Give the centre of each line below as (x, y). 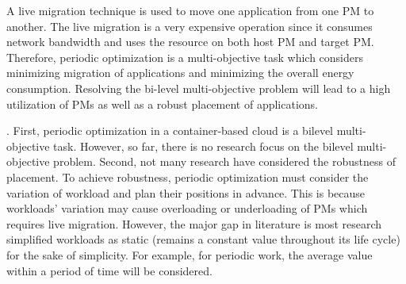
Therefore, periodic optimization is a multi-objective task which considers (185, 57)
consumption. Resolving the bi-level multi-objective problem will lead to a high (199, 88)
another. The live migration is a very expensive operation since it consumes (190, 26)
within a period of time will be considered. (109, 270)
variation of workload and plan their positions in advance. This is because (186, 192)
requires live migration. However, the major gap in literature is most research (194, 223)
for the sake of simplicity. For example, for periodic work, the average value (190, 254)
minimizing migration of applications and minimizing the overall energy (180, 73)
